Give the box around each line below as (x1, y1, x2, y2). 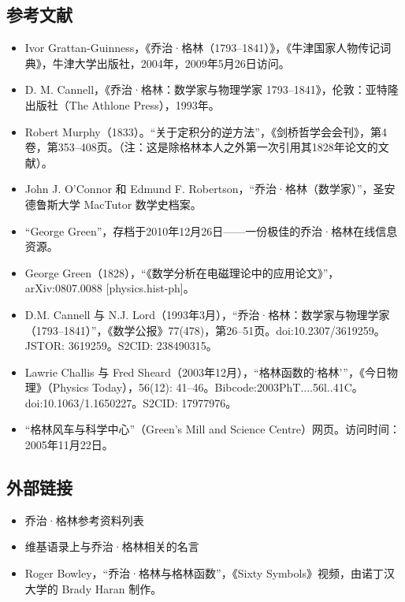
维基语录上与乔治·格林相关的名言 (24, 538, 199, 555)
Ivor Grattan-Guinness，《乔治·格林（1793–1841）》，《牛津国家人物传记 (24, 39, 381, 56)
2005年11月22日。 (24, 437, 113, 453)
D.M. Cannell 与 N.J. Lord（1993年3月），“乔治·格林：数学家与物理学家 (24, 306, 390, 322)
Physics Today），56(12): (52, 379, 173, 396)
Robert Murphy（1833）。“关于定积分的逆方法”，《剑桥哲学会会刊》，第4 (24, 123, 387, 139)
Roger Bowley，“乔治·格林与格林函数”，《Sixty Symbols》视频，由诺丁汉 (24, 565, 395, 582)
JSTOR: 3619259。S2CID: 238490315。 (24, 337, 217, 354)
